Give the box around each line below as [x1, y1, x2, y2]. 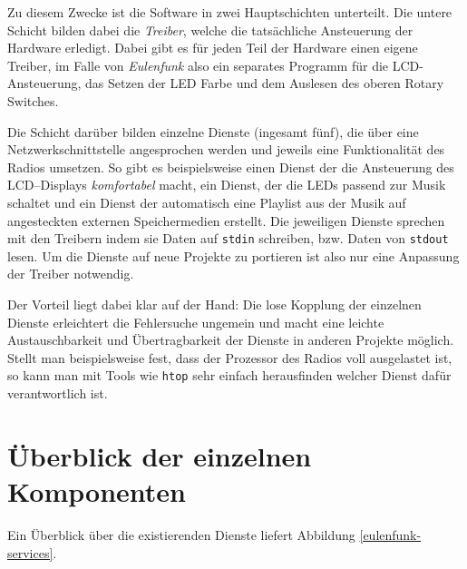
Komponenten [7, 472, 186, 509]
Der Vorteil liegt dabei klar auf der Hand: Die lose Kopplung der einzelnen [7, 294, 422, 313]
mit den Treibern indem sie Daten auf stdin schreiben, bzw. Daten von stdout [7, 229, 449, 248]
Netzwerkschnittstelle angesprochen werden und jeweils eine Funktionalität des [7, 140, 445, 159]
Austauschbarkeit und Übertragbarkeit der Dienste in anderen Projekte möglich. [7, 330, 454, 349]
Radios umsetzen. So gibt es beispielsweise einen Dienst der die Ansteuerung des [7, 157, 454, 176]
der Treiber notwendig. [7, 264, 134, 283]
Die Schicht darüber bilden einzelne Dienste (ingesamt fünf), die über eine [7, 122, 419, 141]
